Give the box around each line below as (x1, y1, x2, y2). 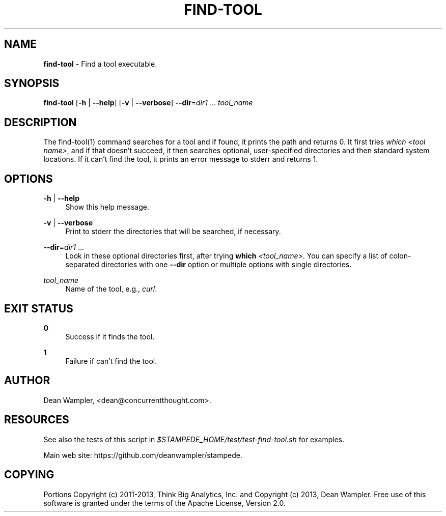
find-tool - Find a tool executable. (43, 59, 157, 68)
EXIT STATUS (4, 302, 73, 315)
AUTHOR (4, 374, 50, 387)
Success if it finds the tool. (65, 332, 155, 341)
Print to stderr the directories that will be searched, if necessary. (65, 227, 281, 236)
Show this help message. (65, 203, 149, 212)
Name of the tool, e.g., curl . (65, 284, 157, 294)
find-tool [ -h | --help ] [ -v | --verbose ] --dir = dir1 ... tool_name (43, 98, 253, 107)
